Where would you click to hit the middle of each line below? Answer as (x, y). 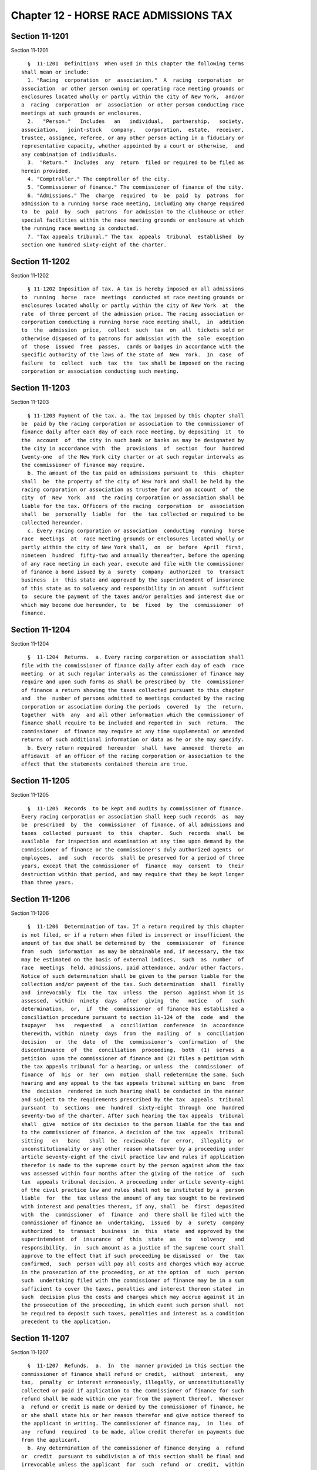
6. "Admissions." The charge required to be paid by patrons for (136, 195)
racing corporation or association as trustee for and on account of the (133, 490)
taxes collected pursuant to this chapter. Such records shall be (133, 833)
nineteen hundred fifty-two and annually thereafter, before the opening (133, 555)
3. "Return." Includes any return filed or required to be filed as (136, 163)
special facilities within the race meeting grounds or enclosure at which (133, 220)
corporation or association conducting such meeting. (100, 371)
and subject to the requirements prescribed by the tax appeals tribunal (133, 1099)
